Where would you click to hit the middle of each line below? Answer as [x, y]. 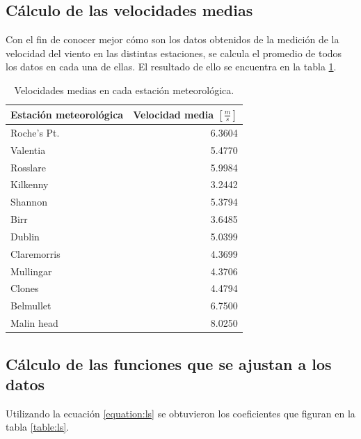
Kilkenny [30, 184]
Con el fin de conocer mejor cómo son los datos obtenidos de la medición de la [173, 39]
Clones [25, 288]
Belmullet [31, 306]
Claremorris [35, 253]
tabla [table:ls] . [38, 427]
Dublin [25, 236]
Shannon [29, 202]
